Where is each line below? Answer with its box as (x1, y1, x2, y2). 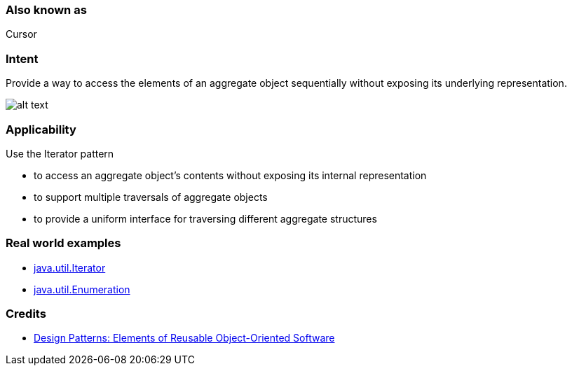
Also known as (6, 3, 87, 17)
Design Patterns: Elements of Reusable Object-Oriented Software (34, 332, 335, 344)
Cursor (6, 28, 37, 41)
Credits (6, 307, 46, 321)
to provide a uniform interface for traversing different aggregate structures (34, 212, 377, 225)
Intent (6, 51, 39, 66)
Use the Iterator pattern (6, 147, 114, 160)
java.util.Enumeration (34, 283, 130, 295)
